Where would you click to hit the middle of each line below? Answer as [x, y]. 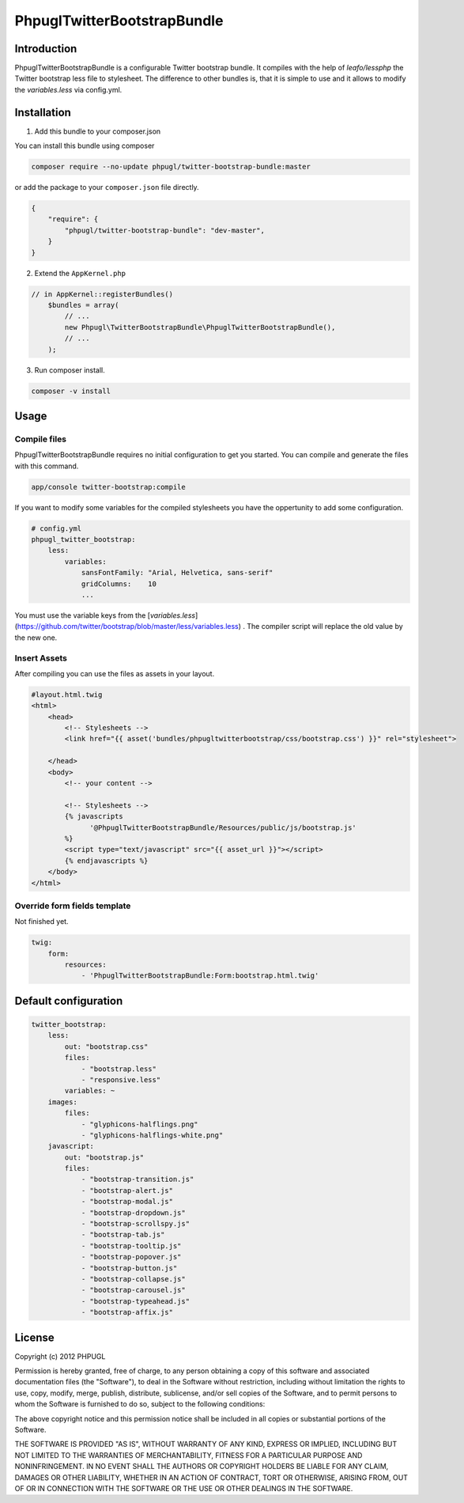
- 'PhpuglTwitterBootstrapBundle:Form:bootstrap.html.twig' [200, 976]
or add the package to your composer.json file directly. [107, 187]
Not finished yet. [41, 922]
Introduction [46, 49]
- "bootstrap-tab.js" [123, 1235]
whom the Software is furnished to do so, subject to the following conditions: [140, 1404]
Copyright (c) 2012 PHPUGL [60, 1356]
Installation [43, 112]
